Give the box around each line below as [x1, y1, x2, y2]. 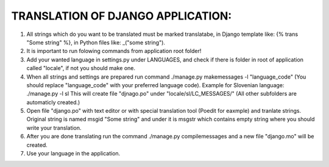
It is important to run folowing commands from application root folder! [26, 48, 202, 55]
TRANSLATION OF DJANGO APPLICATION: [11, 9, 232, 23]
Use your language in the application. [26, 150, 121, 157]
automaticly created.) [26, 98, 80, 106]
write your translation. [26, 124, 82, 131]
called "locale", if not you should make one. [26, 65, 136, 72]
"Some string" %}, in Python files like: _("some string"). [26, 38, 166, 46]
